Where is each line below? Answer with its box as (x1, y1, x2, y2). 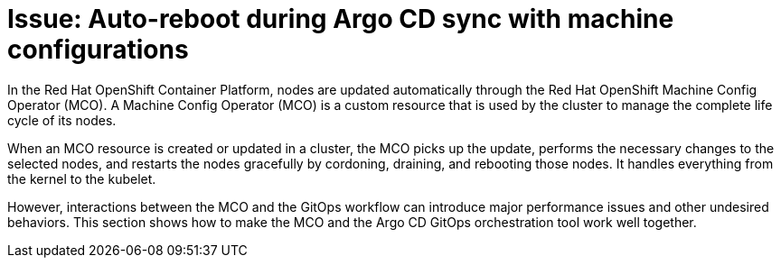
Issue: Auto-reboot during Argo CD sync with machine (7, 4, 674, 34)
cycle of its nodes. (7, 112, 117, 128)
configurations (7, 34, 189, 65)
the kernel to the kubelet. (7, 170, 156, 187)
